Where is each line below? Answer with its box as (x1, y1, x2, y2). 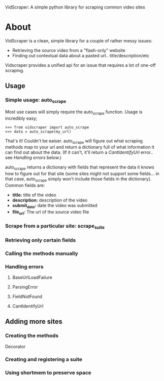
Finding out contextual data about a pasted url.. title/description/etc (12, 52, 150, 58)
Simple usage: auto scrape (5, 96, 66, 104)
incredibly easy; (5, 115, 38, 121)
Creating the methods (5, 332, 59, 339)
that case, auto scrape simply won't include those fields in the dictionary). (5, 176, 152, 183)
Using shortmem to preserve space (5, 369, 92, 376)
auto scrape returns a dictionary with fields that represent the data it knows (5, 164, 155, 171)
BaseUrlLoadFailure (12, 274, 53, 280)
